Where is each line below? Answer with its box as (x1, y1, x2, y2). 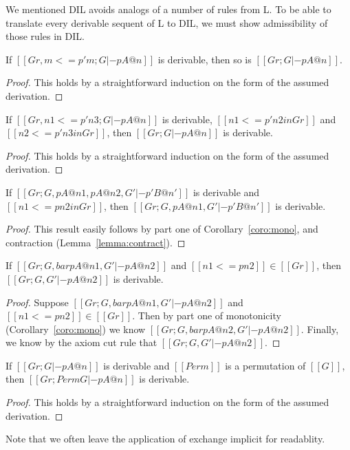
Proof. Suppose (6, 294, 69, 309)
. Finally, (300, 321, 339, 336)
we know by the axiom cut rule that (6, 335, 157, 350)
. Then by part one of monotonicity (132, 308, 281, 323)
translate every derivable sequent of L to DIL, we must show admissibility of (6, 15, 328, 30)
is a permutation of (225, 358, 306, 372)
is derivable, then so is (157, 52, 252, 66)
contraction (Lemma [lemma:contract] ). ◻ (6, 235, 186, 249)
